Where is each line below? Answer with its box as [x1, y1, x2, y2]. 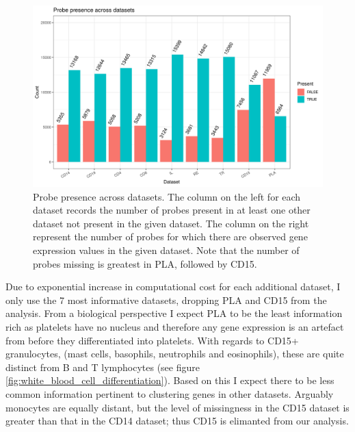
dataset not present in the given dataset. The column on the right [33, 216, 309, 230]
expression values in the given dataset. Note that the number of [33, 242, 300, 257]
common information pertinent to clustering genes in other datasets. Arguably [5, 386, 334, 401]
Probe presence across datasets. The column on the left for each [33, 189, 301, 203]
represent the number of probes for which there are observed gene [33, 229, 308, 244]
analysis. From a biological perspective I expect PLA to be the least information [5, 306, 343, 320]
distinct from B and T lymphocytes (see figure [5, 359, 200, 374]
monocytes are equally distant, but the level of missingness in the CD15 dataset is [5, 400, 350, 414]
